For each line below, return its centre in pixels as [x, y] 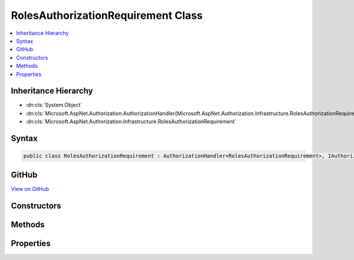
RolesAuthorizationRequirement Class [107, 15]
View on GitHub [30, 189]
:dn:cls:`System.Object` [54, 105]
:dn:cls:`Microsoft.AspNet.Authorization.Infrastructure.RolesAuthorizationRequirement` [131, 121]
